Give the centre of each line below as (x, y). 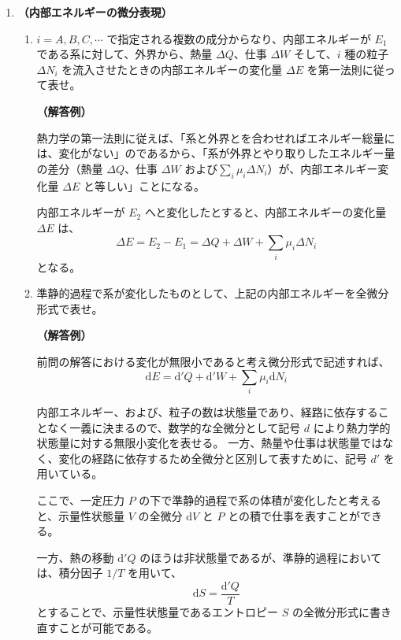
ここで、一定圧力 (81, 499)
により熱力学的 (352, 427)
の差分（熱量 (70, 168)
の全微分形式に (330, 611)
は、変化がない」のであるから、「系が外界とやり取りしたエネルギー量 (216, 153)
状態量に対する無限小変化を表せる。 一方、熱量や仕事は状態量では (210, 443)
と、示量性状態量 (81, 515)
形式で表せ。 (70, 308)
